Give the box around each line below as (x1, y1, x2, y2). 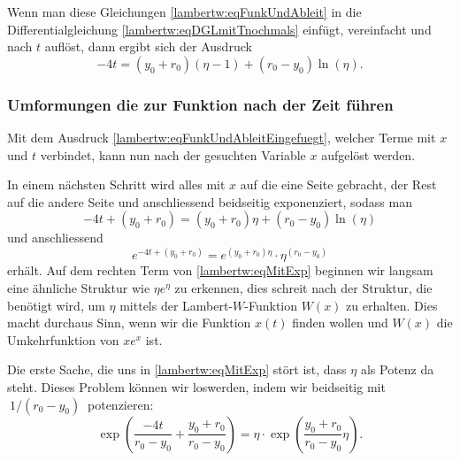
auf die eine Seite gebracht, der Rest (240, 175, 437, 194)
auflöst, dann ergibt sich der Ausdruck (44, 37, 252, 56)
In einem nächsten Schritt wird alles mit (7, 175, 226, 194)
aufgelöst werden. (321, 145, 416, 164)
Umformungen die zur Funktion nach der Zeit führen (7, 93, 394, 115)
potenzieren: (88, 395, 154, 413)
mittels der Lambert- (119, 296, 234, 314)
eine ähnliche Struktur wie (7, 279, 150, 297)
